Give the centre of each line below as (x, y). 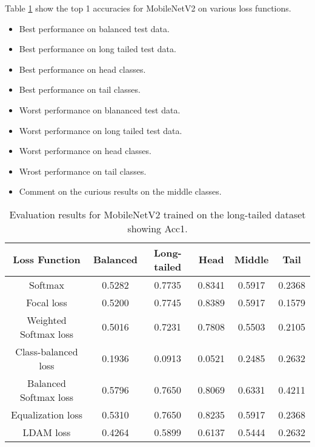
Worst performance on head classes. (85, 151)
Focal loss (47, 302)
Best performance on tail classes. (80, 89)
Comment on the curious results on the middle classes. (120, 191)
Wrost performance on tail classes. (83, 171)
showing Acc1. (157, 228)
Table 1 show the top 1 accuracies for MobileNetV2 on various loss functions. (148, 8)
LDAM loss (47, 432)
